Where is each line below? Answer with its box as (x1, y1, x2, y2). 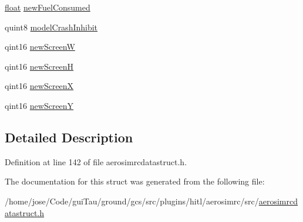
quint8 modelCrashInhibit (5, 21, 98, 33)
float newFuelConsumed (5, 1, 90, 13)
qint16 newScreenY (5, 99, 74, 111)
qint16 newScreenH (5, 60, 74, 72)
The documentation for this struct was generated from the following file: (5, 175, 265, 187)
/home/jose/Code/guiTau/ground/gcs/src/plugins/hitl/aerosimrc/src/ (5, 194, 259, 207)
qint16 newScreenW (5, 40, 75, 53)
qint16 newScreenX (5, 80, 74, 92)
